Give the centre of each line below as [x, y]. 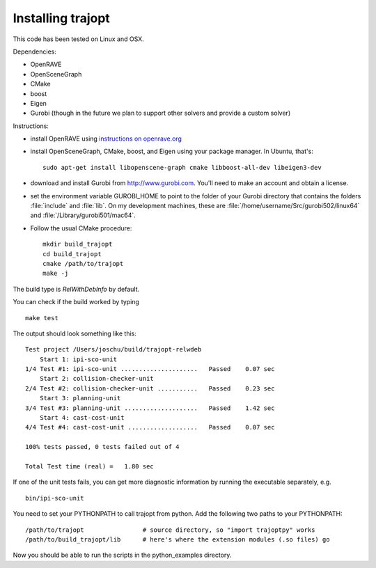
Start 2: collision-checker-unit [97, 379]
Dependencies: [35, 52]
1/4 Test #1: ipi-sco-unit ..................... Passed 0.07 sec [150, 369]
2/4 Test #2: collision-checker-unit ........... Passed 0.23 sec [150, 388]
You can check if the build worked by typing [76, 302]
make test [42, 318]
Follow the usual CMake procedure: [81, 228]
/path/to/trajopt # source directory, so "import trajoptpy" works [170, 530]
